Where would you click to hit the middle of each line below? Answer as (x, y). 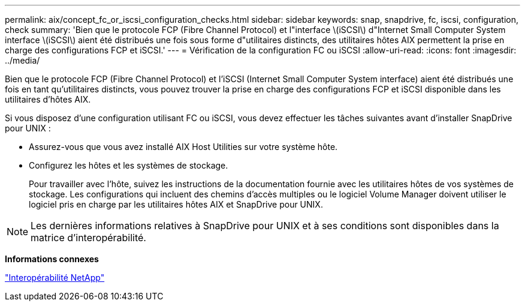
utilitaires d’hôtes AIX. (48, 99)
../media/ (22, 60)
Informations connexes (52, 259)
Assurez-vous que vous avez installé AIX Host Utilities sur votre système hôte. (183, 147)
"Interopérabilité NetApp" (55, 277)
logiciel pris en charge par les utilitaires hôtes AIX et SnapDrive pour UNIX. (176, 204)
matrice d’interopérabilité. (88, 238)
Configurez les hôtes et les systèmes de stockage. (129, 165)
